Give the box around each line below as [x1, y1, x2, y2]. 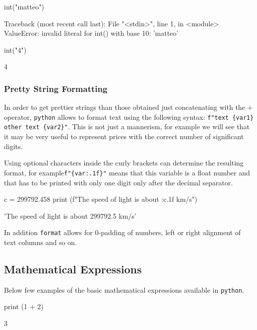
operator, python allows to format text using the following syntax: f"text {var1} [4, 111, 254, 122]
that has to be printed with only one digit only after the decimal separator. [4, 177, 233, 187]
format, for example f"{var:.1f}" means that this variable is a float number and [4, 167, 250, 177]
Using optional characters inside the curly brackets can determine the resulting [4, 158, 244, 168]
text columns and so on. [4, 237, 77, 247]
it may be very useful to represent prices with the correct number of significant [4, 131, 244, 142]
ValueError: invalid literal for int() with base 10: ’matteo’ [4, 28, 179, 38]
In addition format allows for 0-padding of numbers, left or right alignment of [4, 227, 241, 238]
